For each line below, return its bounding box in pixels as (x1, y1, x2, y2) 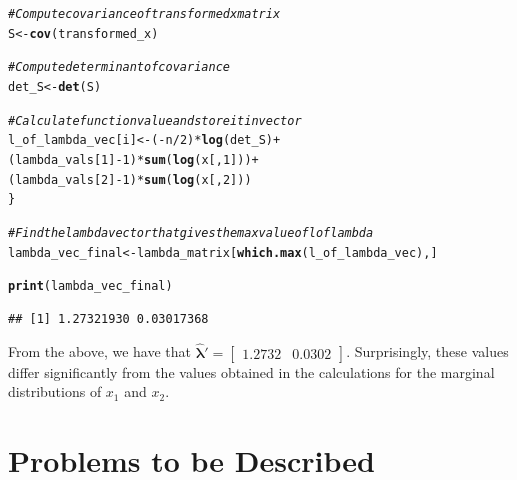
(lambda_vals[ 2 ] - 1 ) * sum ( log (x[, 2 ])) (8, 172, 252, 187)
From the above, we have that (8, 341, 191, 362)
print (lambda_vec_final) (8, 279, 173, 294)
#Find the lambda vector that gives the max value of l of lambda (8, 225, 374, 240)
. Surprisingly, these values (346, 341, 509, 362)
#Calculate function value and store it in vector (8, 113, 302, 128)
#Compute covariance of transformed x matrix (8, 7, 281, 21)
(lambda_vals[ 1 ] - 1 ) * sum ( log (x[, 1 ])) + (8, 152, 259, 167)
